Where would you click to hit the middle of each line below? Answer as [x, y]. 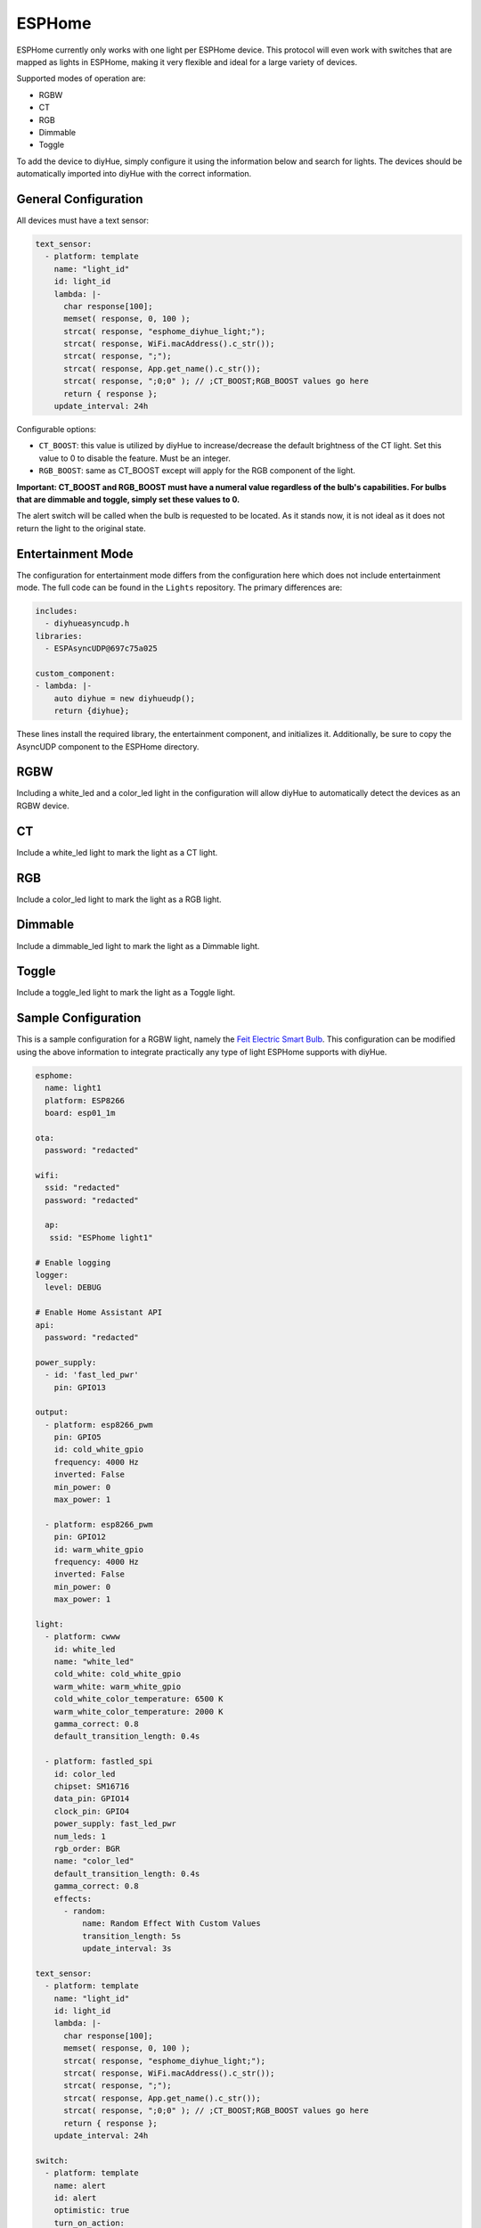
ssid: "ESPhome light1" [101, 1237]
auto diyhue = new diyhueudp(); [125, 698]
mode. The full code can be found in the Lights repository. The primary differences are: [179, 587]
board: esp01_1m [80, 1113]
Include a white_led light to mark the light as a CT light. [117, 852]
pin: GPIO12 [80, 1537]
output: [52, 1412]
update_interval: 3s [127, 1949]
